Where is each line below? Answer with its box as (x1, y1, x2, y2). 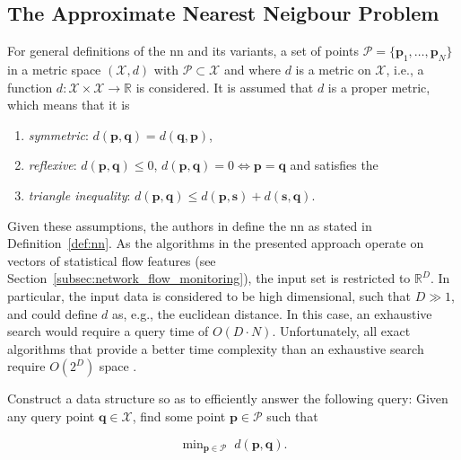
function (7, 77, 53, 96)
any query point (7, 406, 95, 425)
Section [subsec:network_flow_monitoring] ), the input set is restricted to (7, 269, 411, 287)
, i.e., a (386, 60, 424, 78)
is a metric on (295, 60, 371, 78)
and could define (7, 304, 98, 323)
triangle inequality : (28, 185, 131, 204)
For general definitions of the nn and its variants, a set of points (7, 41, 359, 60)
